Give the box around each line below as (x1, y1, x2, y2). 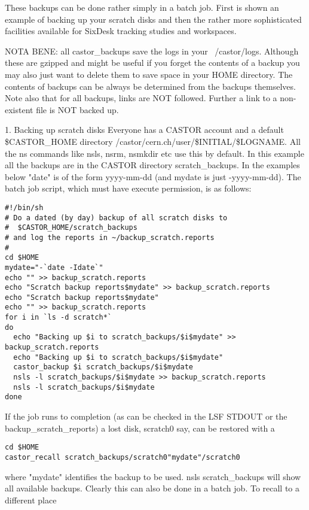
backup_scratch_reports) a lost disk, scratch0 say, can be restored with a (5, 421, 275, 434)
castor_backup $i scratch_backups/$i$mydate (13, 363, 193, 372)
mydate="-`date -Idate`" (5, 263, 103, 272)
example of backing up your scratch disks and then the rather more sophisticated (5, 13, 302, 25)
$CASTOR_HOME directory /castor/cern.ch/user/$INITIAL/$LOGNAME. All (5, 135, 301, 147)
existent (5, 103, 33, 116)
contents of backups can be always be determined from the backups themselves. (5, 80, 296, 92)
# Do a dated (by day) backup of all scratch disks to (5, 213, 228, 222)
